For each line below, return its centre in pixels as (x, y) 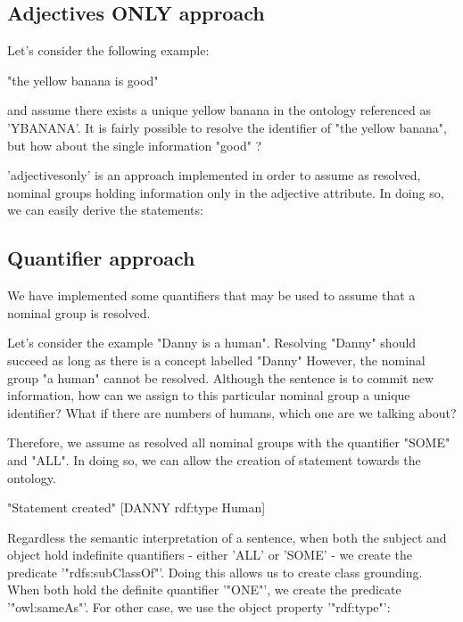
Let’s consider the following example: (108, 50)
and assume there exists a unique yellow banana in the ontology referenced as (219, 110)
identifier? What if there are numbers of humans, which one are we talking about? (232, 412)
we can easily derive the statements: (105, 210)
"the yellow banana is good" (83, 80)
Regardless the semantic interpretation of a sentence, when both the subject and (227, 537)
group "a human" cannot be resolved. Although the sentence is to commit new (221, 377)
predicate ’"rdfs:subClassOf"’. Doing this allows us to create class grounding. (215, 572)
